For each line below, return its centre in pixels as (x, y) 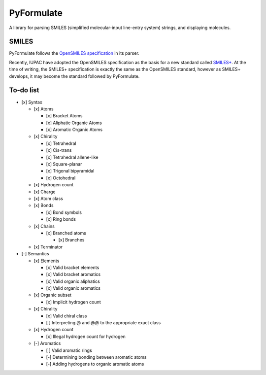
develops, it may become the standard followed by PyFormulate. (74, 76)
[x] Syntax (32, 102)
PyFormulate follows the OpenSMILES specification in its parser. (74, 53)
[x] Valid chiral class (66, 316)
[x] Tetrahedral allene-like (72, 157)
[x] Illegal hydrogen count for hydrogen (86, 336)
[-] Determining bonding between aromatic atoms (96, 357)
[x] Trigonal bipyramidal (70, 171)
